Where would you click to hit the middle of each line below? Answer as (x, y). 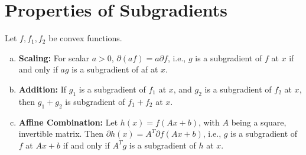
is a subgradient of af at (115, 69)
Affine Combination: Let (68, 122)
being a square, (259, 122)
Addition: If (43, 89)
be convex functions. (85, 38)
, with (209, 122)
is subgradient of (95, 101)
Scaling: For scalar (54, 57)
